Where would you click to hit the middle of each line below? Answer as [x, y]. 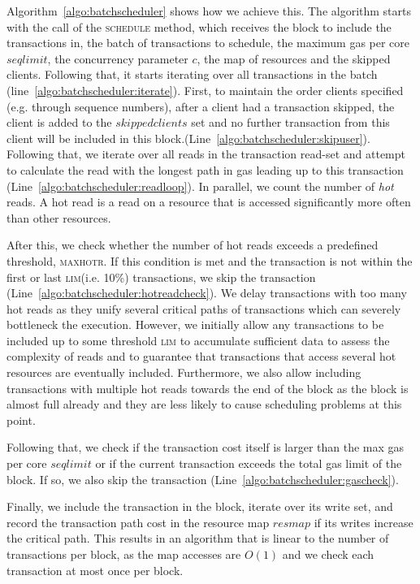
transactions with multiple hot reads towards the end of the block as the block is [208, 388]
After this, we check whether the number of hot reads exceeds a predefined [193, 245]
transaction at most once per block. [95, 570]
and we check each [328, 554]
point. [21, 420]
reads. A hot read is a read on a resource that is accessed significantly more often [209, 202]
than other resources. [59, 217]
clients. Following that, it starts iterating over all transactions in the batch [192, 74]
